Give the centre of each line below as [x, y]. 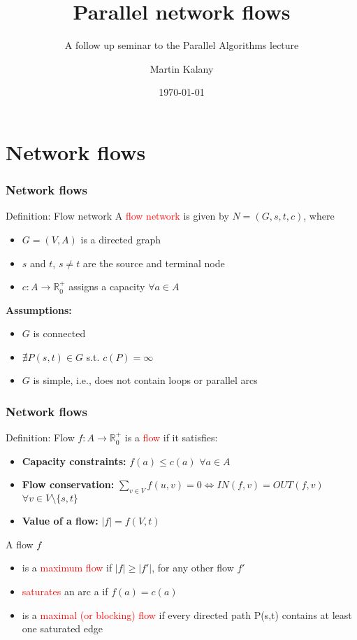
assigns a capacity [107, 286]
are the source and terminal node [154, 263]
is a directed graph [121, 239]
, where [319, 216]
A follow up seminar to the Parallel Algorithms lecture [182, 45]
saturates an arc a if [65, 591]
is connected [59, 333]
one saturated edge [63, 628]
